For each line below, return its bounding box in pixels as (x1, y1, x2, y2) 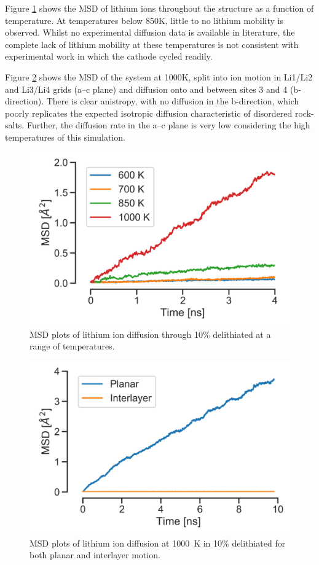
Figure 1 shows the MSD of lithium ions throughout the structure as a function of (5, 2, 314, 14)
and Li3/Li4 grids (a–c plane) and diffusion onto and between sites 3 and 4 (5, 82, 288, 95)
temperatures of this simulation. (5, 130, 125, 143)
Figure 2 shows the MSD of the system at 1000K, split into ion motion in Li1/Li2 (5, 70, 313, 83)
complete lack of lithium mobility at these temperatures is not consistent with (5, 37, 299, 50)
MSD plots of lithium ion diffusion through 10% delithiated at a (30, 327, 271, 340)
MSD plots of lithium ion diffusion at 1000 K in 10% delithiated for (30, 536, 286, 549)
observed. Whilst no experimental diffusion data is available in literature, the (5, 26, 295, 39)
